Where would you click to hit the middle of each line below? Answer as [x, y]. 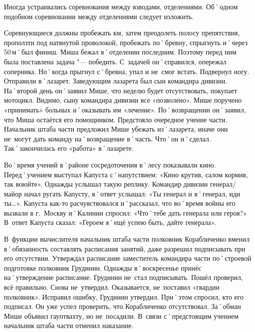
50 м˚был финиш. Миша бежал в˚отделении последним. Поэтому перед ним [120, 52]
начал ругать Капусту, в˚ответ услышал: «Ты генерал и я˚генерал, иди [132, 193]
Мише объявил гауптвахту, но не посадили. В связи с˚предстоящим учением [121, 316]
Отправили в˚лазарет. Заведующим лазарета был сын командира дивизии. [116, 81]
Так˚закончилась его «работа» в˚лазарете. [69, 148]
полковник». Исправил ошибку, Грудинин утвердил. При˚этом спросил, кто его [124, 296]
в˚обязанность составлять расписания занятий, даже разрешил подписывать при [125, 248]
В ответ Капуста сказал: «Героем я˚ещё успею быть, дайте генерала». [110, 222]
